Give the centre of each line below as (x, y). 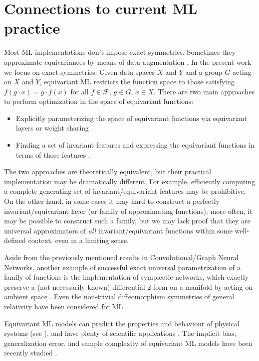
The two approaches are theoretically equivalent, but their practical (108, 171)
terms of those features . (53, 154)
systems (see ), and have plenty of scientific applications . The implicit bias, (120, 333)
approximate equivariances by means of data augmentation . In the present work (128, 62)
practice (32, 28)
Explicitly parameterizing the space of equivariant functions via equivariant (132, 118)
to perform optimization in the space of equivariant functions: (99, 101)
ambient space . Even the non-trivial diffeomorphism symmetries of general (119, 296)
